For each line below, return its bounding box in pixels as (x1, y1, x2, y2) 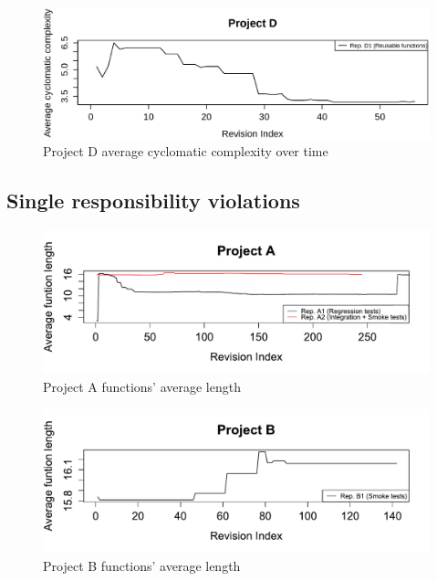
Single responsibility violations (6, 186, 300, 215)
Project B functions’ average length (43, 555, 241, 575)
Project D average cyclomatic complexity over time (43, 142, 328, 161)
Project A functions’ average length (43, 377, 241, 396)
